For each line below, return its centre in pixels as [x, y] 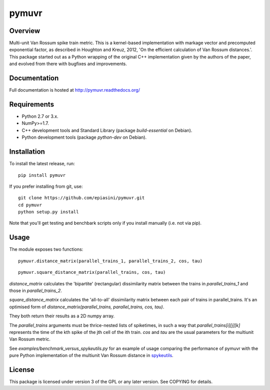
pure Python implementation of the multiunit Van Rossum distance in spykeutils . [91, 355]
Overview [25, 31]
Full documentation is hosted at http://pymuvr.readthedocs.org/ [74, 90]
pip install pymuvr [42, 175]
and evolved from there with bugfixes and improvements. [68, 64]
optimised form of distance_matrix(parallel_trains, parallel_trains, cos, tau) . [87, 307]
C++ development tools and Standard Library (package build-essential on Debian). [107, 130]
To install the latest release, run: [42, 164]
